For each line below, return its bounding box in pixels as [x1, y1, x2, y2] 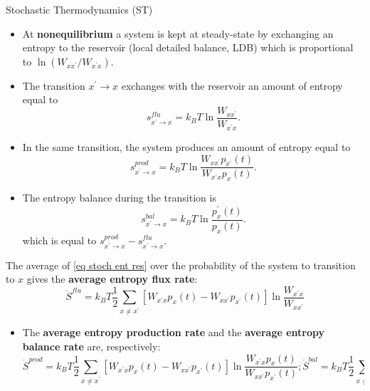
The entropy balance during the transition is [22, 190, 216, 205]
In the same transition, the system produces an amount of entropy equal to [22, 140, 351, 155]
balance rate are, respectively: [22, 338, 161, 353]
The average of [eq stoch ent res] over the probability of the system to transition [6, 257, 356, 272]
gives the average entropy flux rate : [26, 271, 198, 286]
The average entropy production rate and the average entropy [22, 325, 324, 340]
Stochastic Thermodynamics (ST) [6, 2, 153, 16]
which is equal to [22, 232, 97, 247]
